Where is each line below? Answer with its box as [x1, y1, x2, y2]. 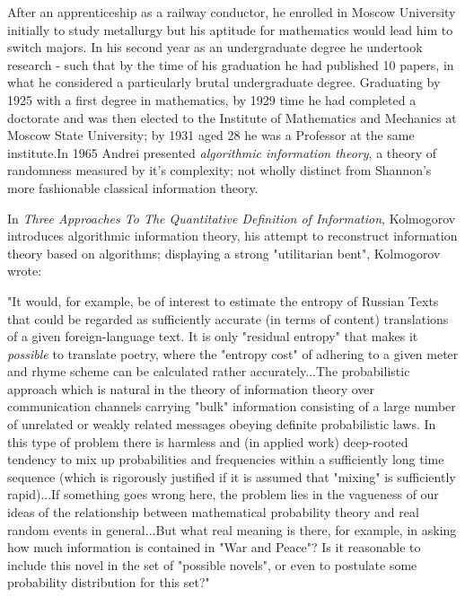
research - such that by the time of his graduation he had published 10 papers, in [7, 55, 454, 74]
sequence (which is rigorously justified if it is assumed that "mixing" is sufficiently [7, 467, 456, 486]
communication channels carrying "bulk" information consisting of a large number [7, 397, 456, 416]
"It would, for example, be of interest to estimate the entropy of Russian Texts [7, 291, 439, 310]
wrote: [7, 261, 42, 280]
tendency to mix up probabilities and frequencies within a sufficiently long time [7, 450, 444, 469]
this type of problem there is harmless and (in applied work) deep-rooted [7, 432, 408, 451]
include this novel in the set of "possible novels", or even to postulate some [7, 555, 417, 574]
